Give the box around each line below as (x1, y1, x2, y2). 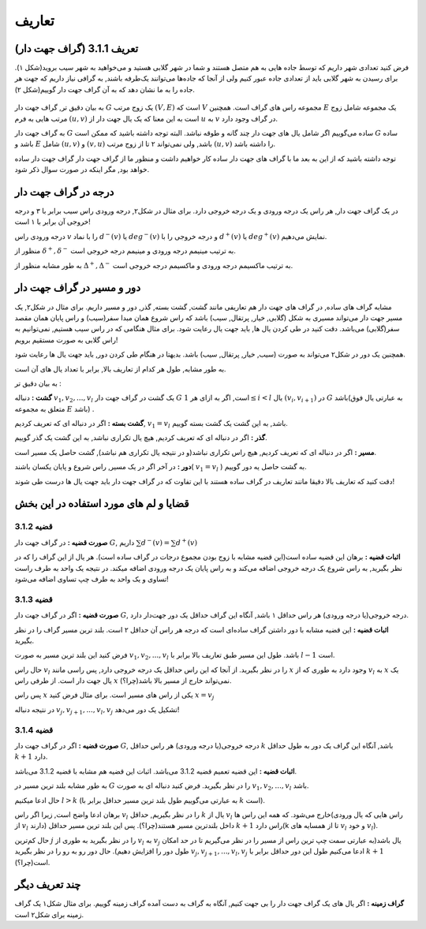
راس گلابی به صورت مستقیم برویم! (14, 335, 118, 345)
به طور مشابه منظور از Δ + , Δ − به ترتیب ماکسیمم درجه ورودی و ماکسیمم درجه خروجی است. (14, 260, 293, 270)
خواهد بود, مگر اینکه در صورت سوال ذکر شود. (14, 165, 150, 174)
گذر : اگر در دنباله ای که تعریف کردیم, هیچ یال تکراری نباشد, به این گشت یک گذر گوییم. (14, 433, 267, 442)
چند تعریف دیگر (14, 878, 81, 891)
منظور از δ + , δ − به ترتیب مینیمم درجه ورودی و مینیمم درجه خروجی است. (14, 245, 236, 256)
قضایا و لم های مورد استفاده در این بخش (14, 497, 189, 510)
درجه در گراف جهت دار (14, 185, 114, 199)
